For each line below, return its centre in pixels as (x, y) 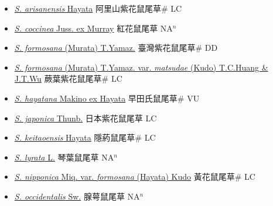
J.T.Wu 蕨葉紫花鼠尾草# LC (68, 78)
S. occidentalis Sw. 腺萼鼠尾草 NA (77, 196)
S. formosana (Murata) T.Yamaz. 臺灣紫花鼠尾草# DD (116, 48)
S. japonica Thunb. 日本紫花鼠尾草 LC (86, 118)
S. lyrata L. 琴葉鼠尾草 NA (64, 157)
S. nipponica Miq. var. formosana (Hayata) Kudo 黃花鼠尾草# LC (135, 177)
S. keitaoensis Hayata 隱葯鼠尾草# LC (85, 137)
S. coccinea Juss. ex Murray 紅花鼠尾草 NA (93, 28)
